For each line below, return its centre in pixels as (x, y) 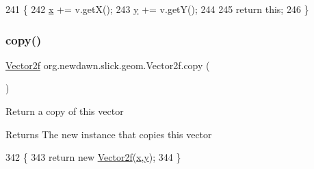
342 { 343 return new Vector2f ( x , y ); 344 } (93, 157)
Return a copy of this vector (65, 111)
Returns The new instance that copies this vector (109, 134)
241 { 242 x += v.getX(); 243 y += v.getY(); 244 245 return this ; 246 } (157, 9)
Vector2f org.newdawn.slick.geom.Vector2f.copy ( (108, 65)
